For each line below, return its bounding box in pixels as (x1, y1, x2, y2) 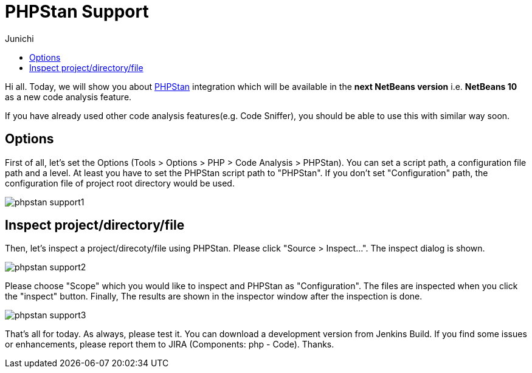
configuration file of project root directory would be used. (5, 177, 235, 188)
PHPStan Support (5, 1, 149, 22)
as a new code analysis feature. (5, 91, 132, 102)
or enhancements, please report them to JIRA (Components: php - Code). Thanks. (5, 339, 334, 350)
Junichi (5, 33, 34, 44)
